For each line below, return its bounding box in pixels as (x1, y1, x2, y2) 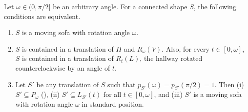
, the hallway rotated (140, 53, 203, 63)
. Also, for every (162, 43, 209, 54)
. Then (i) (214, 79, 244, 89)
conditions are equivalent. (4, 11, 81, 21)
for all (103, 89, 122, 99)
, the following (193, 1, 236, 11)
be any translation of (36, 79, 99, 89)
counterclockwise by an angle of (15, 62, 110, 73)
